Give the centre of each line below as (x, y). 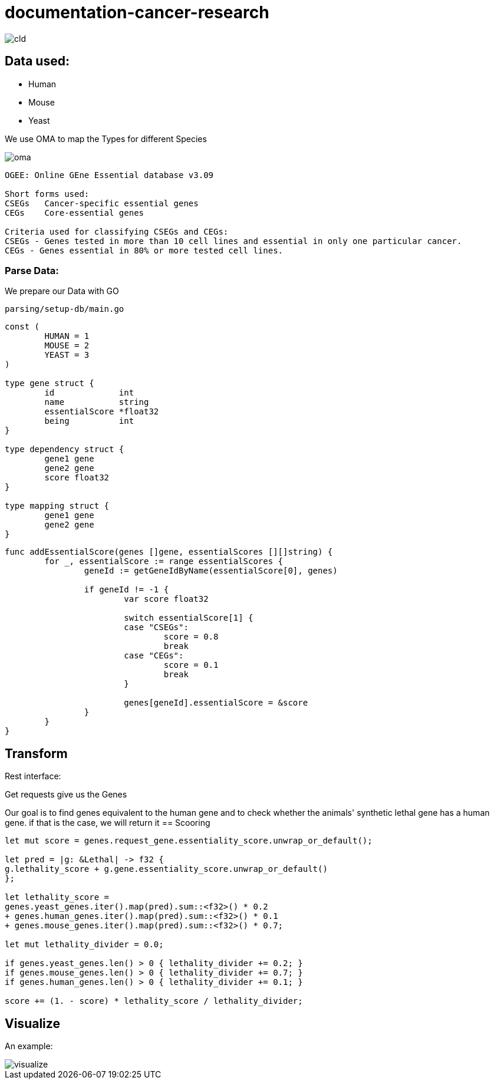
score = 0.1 (191, 665)
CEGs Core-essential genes (75, 212)
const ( (22, 327)
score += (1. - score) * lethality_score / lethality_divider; (154, 1001)
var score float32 (166, 599)
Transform (36, 753)
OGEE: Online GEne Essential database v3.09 (109, 175)
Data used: (37, 61)
